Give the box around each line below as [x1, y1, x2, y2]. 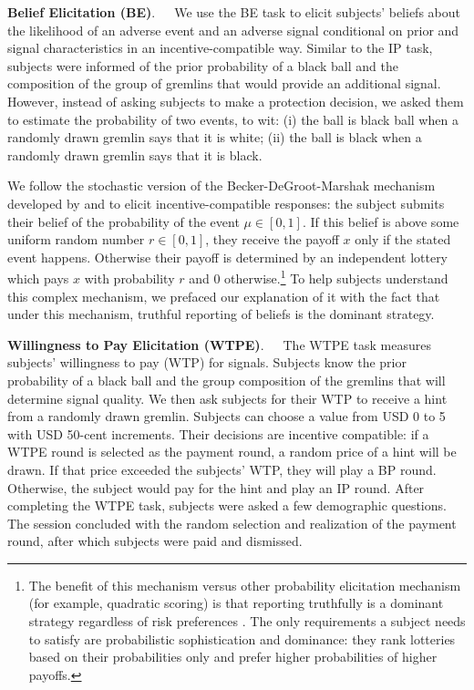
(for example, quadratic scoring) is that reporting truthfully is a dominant [28, 593, 444, 613]
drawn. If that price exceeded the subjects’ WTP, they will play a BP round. [7, 459, 437, 479]
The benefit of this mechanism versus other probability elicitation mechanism [28, 575, 461, 594]
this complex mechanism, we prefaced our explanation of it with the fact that [7, 286, 440, 305]
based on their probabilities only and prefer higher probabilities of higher [28, 647, 438, 666]
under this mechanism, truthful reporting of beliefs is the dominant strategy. [7, 304, 435, 324]
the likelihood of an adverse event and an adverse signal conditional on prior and [7, 20, 459, 39]
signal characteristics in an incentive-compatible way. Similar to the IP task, [7, 38, 433, 57]
